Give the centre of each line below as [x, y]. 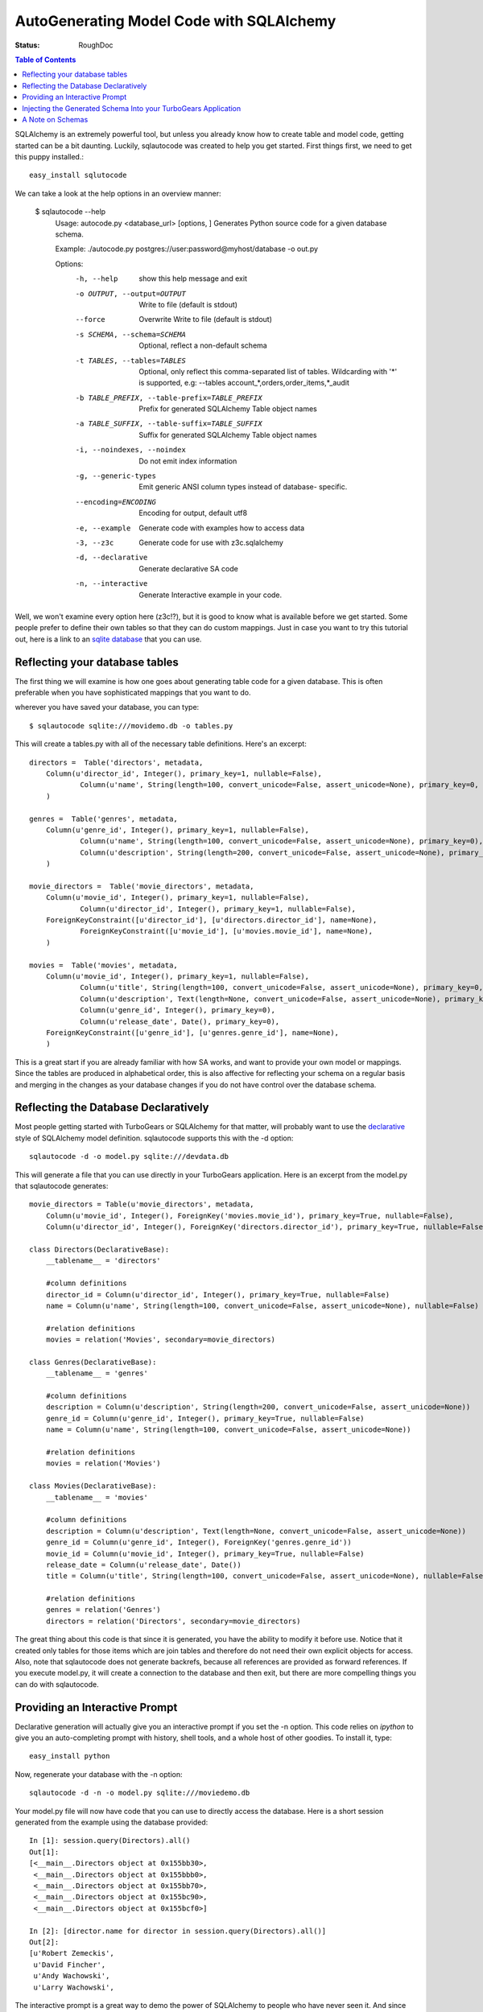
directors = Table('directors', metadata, [116, 762]
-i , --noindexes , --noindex [131, 450]
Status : [27, 45]
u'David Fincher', [70, 1965]
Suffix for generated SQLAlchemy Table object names [228, 435]
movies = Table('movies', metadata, [104, 965]
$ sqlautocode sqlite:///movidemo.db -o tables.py [131, 726]
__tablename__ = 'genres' [97, 1373]
